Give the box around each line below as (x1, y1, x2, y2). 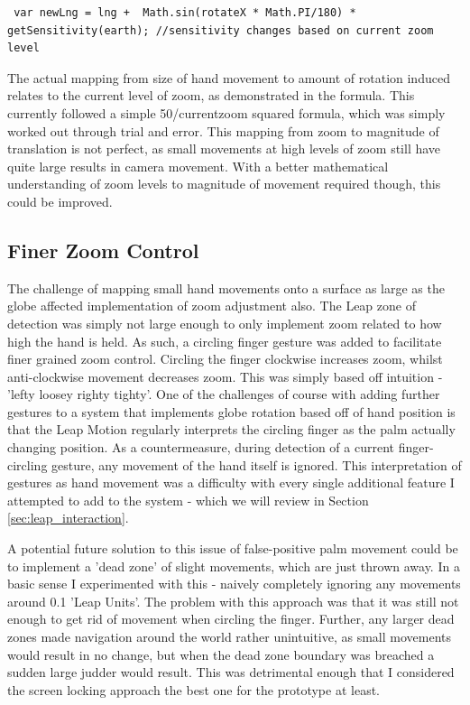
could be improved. (7, 191, 113, 210)
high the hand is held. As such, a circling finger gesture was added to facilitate (7, 331, 442, 350)
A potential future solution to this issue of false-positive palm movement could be (7, 539, 458, 558)
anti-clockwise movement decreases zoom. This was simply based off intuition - (7, 366, 443, 385)
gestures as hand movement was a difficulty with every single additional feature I (7, 473, 455, 492)
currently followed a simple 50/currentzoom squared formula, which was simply (7, 103, 446, 122)
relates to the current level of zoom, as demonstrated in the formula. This (7, 86, 415, 105)
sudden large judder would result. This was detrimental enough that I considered (7, 663, 455, 682)
